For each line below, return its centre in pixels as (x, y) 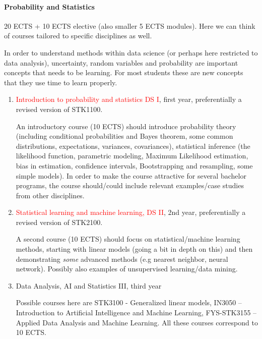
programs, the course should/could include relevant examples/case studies (130, 185)
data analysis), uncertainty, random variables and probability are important (121, 62)
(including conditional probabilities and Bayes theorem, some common (124, 136)
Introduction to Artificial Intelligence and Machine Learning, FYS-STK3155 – (136, 313)
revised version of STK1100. (59, 109)
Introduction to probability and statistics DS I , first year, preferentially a (129, 99)
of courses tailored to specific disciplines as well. (78, 36)
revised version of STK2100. (59, 222)
